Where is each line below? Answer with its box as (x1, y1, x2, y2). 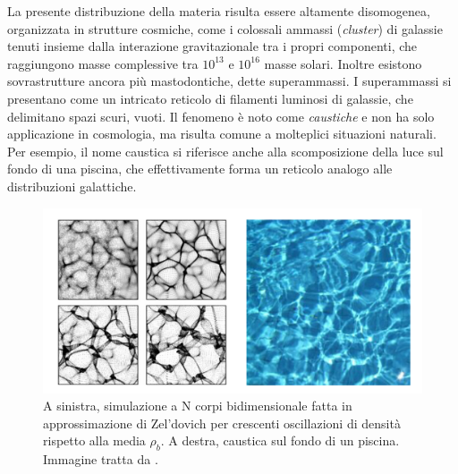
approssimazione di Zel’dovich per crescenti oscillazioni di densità (43, 413, 401, 432)
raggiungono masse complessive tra (7, 54, 199, 72)
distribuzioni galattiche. (7, 176, 137, 195)
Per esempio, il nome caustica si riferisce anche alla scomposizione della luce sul (7, 141, 444, 160)
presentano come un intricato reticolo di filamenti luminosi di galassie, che (7, 89, 413, 107)
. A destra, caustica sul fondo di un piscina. (160, 431, 400, 450)
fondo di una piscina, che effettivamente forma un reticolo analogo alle (7, 159, 393, 178)
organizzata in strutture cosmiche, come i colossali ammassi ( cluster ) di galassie (7, 19, 443, 38)
